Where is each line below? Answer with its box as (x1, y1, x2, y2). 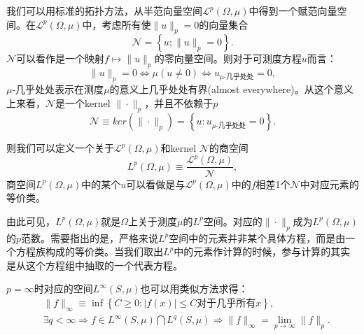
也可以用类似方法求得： (140, 281, 248, 296)
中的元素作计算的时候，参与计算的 (174, 244, 331, 259)
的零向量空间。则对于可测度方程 (154, 51, 302, 66)
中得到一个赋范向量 (248, 3, 337, 17)
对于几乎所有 (197, 298, 256, 308)
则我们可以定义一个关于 (6, 141, 114, 155)
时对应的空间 (34, 281, 93, 296)
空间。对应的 (203, 213, 262, 228)
